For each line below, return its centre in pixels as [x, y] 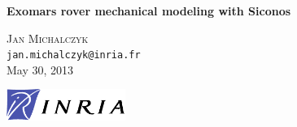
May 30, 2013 [40, 69]
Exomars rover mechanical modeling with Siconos [149, 11]
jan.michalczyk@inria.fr [74, 55]
